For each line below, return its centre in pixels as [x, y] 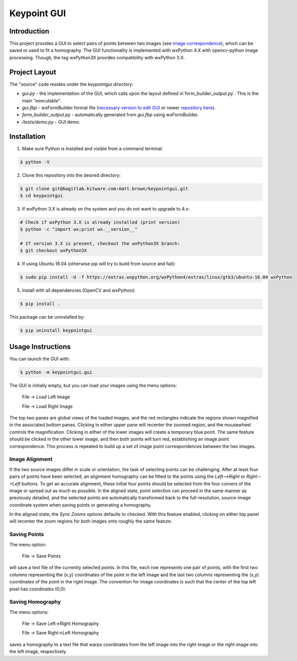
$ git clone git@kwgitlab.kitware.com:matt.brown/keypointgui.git [104, 188]
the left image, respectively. [38, 651]
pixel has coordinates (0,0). [38, 589]
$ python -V [35, 162]
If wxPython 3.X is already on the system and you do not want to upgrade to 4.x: [106, 208]
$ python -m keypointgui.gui [56, 372]
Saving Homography [35, 602]
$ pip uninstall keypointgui [56, 330]
